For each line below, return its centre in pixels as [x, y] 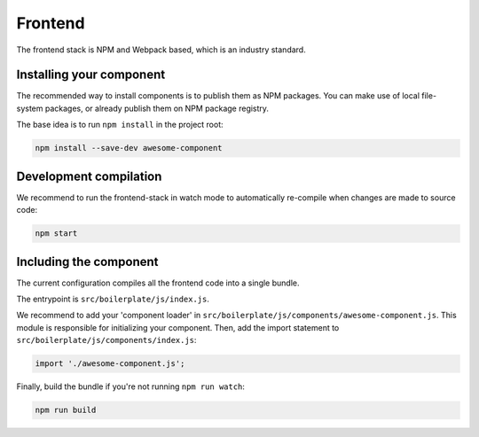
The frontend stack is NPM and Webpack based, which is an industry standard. [161, 50]
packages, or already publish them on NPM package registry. [157, 108]
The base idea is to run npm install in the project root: [120, 125]
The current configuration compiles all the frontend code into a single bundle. [158, 283]
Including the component [87, 261]
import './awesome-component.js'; [110, 364]
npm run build [66, 410]
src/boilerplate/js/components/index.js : [106, 340]
